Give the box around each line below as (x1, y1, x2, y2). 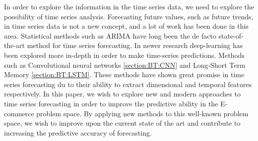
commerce (4, 108, 34, 118)
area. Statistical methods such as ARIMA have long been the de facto (4, 30, 216, 41)
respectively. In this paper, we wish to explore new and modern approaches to (4, 89, 241, 99)
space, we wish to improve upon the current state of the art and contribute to (4, 118, 241, 128)
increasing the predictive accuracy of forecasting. (4, 127, 152, 138)
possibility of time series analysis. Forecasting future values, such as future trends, (4, 11, 254, 21)
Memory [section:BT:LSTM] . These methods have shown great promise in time (4, 69, 245, 80)
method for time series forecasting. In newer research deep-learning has (27, 40, 243, 50)
